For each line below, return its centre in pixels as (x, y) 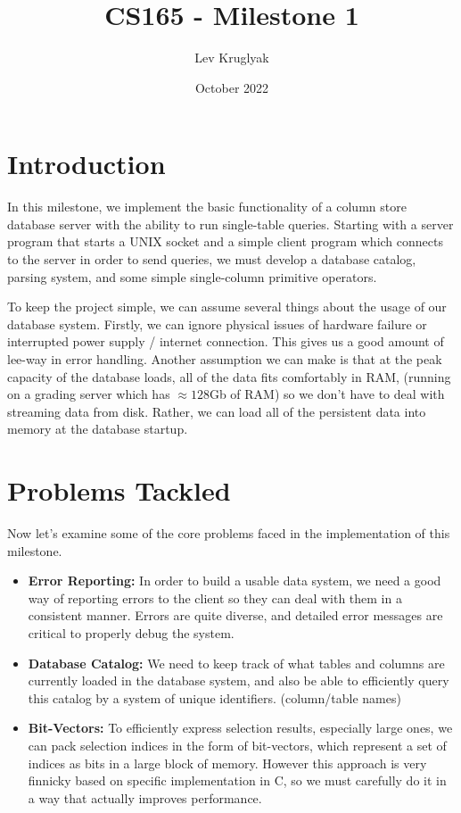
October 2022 (232, 87)
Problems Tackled (119, 490)
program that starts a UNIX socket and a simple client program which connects (225, 241)
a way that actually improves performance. (145, 797)
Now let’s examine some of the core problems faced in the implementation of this (229, 533)
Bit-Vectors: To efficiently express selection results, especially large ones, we (240, 728)
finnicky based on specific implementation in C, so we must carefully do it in (237, 780)
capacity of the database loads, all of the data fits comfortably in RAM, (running (229, 376)
